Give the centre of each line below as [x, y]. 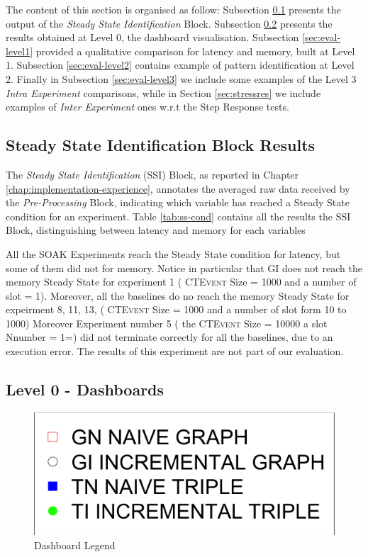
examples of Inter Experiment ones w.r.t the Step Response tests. [147, 107]
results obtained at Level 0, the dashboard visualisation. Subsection [152, 37]
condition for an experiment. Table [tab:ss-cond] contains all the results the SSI [178, 216]
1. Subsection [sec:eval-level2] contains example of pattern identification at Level [180, 65]
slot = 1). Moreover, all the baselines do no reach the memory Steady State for [178, 295]
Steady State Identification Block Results [161, 145]
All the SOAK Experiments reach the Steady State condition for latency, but [173, 253]
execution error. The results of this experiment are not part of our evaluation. [175, 351]
